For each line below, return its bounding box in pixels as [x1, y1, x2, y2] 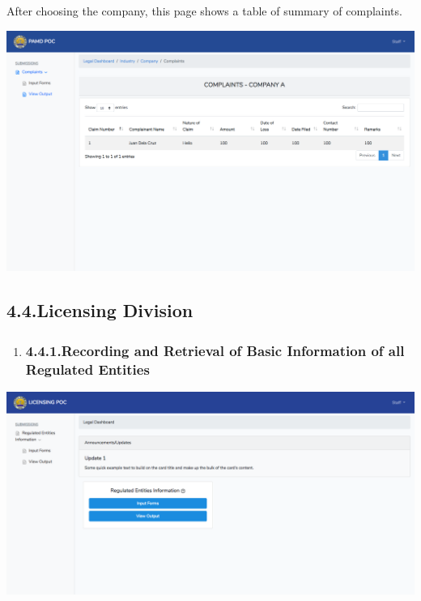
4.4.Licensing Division [6, 298, 193, 323]
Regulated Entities [25, 358, 150, 379]
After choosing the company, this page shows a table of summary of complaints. [6, 2, 402, 19]
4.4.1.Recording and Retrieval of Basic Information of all [25, 340, 405, 360]
